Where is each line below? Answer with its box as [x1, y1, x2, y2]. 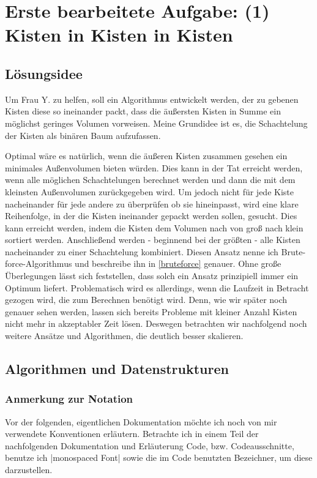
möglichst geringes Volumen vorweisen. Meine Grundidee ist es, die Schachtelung [5, 116, 308, 129]
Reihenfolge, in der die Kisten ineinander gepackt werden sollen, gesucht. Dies [5, 209, 297, 222]
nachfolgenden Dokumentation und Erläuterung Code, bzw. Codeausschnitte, [5, 439, 294, 452]
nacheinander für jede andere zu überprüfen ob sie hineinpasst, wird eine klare [5, 197, 299, 210]
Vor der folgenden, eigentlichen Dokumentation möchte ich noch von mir [5, 415, 277, 428]
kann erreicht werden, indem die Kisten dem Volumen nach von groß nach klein [5, 221, 304, 234]
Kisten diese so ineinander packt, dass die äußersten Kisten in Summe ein [5, 105, 281, 118]
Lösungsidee [5, 64, 83, 83]
